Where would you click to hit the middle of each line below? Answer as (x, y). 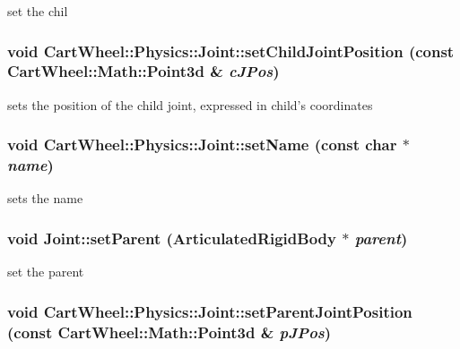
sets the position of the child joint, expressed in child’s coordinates (190, 104)
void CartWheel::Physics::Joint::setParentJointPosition (210, 311)
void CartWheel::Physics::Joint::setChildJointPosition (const (231, 51)
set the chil (38, 11)
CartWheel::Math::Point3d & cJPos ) (143, 71)
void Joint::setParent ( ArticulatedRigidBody (172, 238)
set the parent (46, 272)
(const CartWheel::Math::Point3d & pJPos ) (169, 332)
